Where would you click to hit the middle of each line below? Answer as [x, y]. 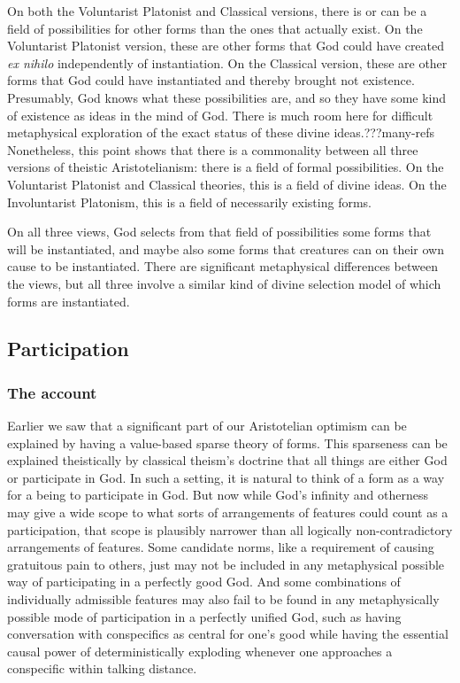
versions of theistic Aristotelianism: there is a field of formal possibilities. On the [226, 167]
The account [52, 392]
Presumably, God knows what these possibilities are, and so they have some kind [227, 97]
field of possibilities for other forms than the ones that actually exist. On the [215, 28]
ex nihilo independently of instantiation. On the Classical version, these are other [227, 62]
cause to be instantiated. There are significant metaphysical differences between [222, 266]
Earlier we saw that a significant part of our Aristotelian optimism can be [207, 426]
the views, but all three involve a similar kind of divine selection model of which [224, 283]
